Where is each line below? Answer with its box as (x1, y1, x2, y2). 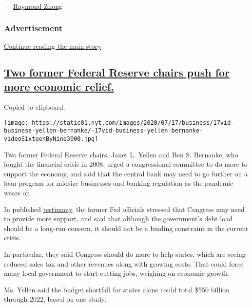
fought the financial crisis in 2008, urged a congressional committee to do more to (4, 159, 248, 169)
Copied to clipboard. (4, 102, 65, 112)
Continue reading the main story (4, 40, 101, 51)
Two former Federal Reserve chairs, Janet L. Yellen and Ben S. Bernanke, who (4, 149, 238, 159)
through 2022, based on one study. (4, 294, 107, 304)
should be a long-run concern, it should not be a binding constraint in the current (4, 223, 249, 233)
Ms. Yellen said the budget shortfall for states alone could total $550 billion (4, 284, 230, 294)
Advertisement (4, 21, 63, 34)
